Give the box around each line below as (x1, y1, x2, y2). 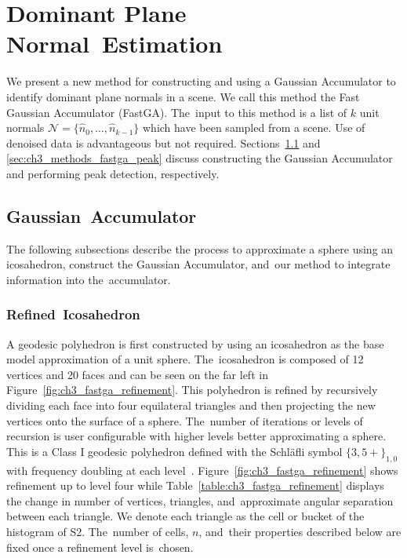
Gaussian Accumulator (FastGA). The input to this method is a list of (6, 104, 347, 120)
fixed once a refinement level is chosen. (6, 538, 194, 555)
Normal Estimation (6, 27, 223, 60)
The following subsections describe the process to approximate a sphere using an (6, 240, 394, 257)
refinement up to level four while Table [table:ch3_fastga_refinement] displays (6, 477, 384, 494)
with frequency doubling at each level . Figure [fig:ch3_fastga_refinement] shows (6, 461, 398, 478)
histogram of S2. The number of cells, (6, 523, 189, 539)
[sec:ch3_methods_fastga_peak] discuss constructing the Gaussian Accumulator (6, 150, 393, 166)
